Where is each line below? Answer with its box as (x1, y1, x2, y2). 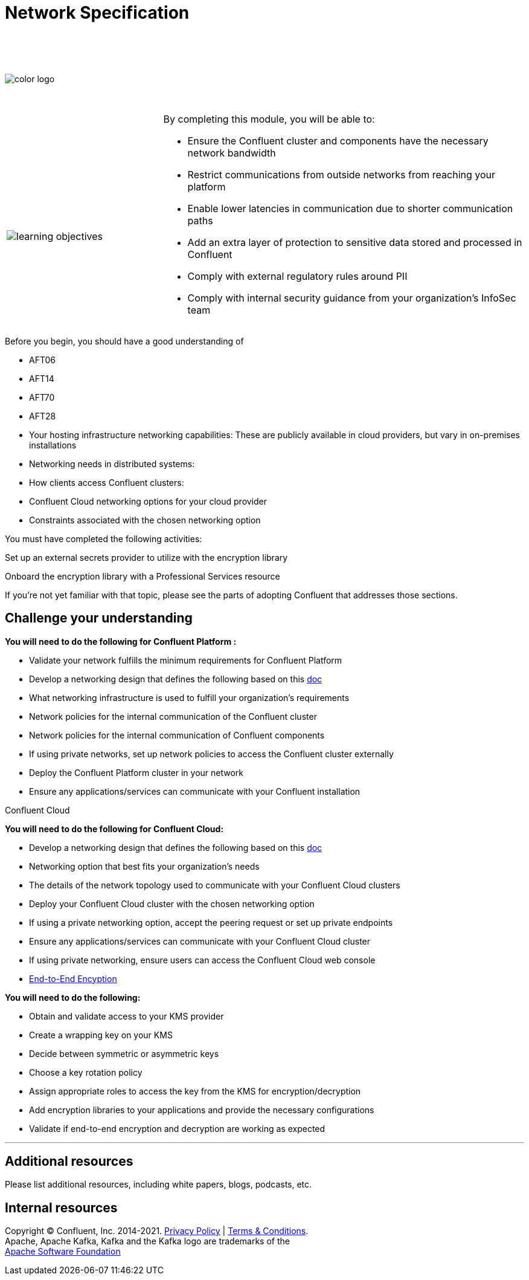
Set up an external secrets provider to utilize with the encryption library (5, 552, 288, 563)
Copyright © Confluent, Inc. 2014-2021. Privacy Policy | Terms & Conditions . (5, 1226, 309, 1236)
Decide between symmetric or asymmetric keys (29, 1048, 219, 1059)
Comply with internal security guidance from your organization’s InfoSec (187, 291, 516, 304)
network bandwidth (187, 146, 276, 159)
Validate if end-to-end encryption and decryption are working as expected (29, 1123, 325, 1134)
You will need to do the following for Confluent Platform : (5, 636, 237, 647)
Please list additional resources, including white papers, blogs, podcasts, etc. (5, 1179, 312, 1190)
